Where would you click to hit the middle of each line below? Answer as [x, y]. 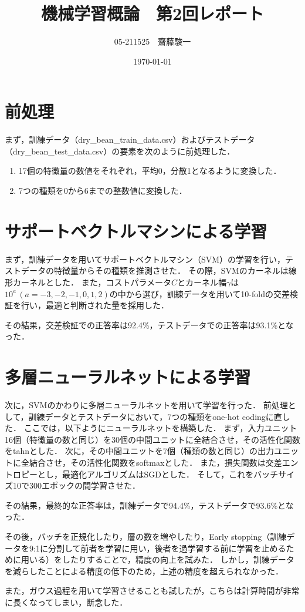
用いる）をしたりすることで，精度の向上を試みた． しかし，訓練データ [157, 559]
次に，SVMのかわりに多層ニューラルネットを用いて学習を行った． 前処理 [146, 405]
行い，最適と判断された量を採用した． [95, 305]
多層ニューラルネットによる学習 [128, 377]
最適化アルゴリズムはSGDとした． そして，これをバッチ [170, 474]
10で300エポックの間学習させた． [76, 485]
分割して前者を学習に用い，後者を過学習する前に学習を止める [167, 548]
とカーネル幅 [201, 282]
